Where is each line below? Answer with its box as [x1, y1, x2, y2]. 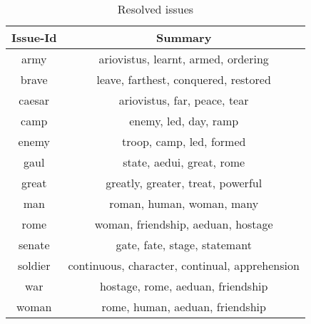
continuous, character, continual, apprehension [68, 257, 300, 273]
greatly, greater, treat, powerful [106, 174, 262, 191]
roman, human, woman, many [109, 195, 259, 211]
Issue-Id [11, 29, 57, 46]
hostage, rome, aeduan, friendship [99, 278, 268, 294]
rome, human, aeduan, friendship [101, 298, 266, 315]
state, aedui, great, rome [123, 154, 245, 170]
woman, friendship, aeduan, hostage [94, 216, 273, 232]
